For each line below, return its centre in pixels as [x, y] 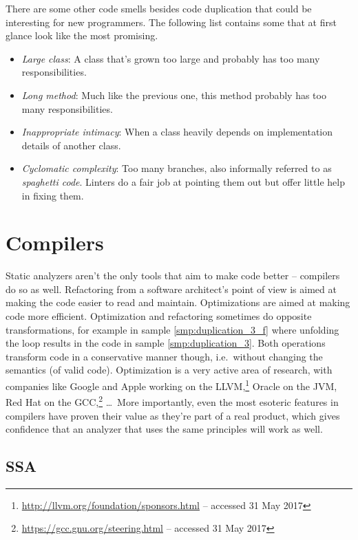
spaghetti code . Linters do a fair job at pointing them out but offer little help [183, 181]
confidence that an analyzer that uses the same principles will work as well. [164, 429]
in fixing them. [53, 195]
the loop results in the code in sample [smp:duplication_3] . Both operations [166, 343]
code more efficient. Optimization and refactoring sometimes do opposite [159, 316]
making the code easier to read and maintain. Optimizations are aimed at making [178, 302]
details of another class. [71, 145]
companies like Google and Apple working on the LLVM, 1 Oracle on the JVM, [171, 385]
